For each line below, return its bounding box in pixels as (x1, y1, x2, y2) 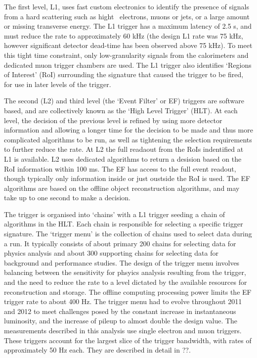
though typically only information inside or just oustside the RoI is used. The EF (4, 173, 251, 183)
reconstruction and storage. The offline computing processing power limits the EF (4, 286, 252, 297)
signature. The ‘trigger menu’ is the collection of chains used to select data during (4, 228, 252, 239)
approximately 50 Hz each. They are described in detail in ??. (4, 345, 191, 355)
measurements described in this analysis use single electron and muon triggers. (4, 325, 242, 335)
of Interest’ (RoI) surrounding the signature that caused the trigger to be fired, (4, 69, 244, 80)
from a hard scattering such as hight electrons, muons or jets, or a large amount (4, 11, 250, 21)
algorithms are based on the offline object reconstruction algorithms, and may (4, 182, 240, 193)
